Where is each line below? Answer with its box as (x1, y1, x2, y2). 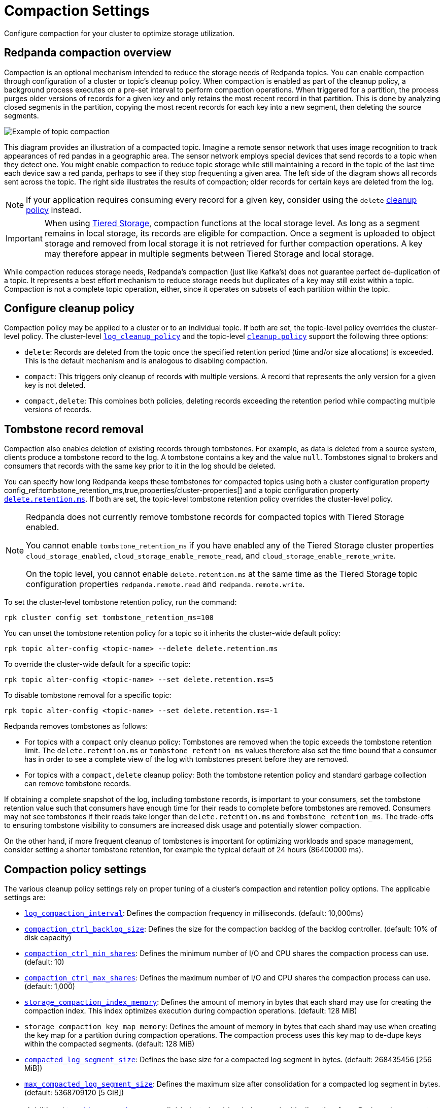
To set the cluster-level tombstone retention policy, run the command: (4, 598, 237, 607)
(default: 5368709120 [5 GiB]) (24, 1088, 124, 1097)
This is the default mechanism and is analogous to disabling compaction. (24, 356, 268, 365)
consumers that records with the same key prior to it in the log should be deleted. (4, 461, 276, 471)
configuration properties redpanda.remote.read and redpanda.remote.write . (26, 579, 305, 590)
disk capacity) (24, 933, 72, 942)
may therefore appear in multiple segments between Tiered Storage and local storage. (44, 248, 374, 259)
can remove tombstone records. (24, 779, 131, 788)
